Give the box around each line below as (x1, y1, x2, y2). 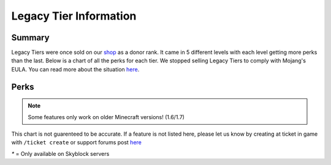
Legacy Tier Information (11, 9, 137, 23)
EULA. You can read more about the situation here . (11, 65, 140, 73)
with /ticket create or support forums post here (11, 139, 142, 146)
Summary (11, 32, 50, 43)
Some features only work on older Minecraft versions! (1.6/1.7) (28, 113, 185, 120)
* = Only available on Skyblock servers (11, 150, 110, 157)
